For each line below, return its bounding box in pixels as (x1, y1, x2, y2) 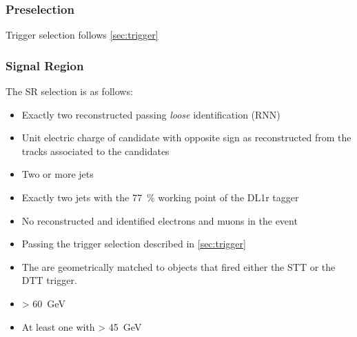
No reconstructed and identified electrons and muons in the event (21, 213, 298, 227)
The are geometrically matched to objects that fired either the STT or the (21, 259, 336, 274)
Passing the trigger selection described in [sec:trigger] (21, 236, 246, 251)
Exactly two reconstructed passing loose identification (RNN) (21, 107, 280, 121)
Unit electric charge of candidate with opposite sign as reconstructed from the (21, 130, 351, 145)
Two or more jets (21, 167, 94, 181)
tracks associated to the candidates (21, 143, 170, 158)
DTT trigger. (21, 273, 77, 287)
